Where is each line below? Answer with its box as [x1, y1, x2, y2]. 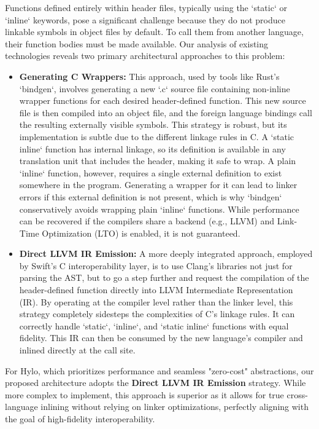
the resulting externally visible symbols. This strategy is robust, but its [19, 118, 287, 131]
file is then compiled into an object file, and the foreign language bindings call [19, 106, 312, 119]
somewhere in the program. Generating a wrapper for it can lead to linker [19, 178, 298, 191]
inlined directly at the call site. [19, 344, 136, 356]
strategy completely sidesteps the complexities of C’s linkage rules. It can [19, 307, 295, 320]
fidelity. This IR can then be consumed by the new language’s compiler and [19, 331, 303, 344]
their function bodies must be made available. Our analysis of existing [5, 37, 269, 50]
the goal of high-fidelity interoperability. [5, 412, 155, 425]
